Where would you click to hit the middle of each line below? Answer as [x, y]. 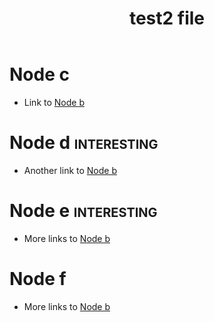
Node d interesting [84, 143]
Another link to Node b [70, 170]
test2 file [167, 18]
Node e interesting [83, 211]
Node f [38, 279]
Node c [39, 74]
